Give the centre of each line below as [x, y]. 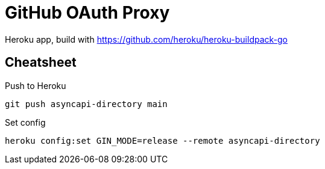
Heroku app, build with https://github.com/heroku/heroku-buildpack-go [146, 39]
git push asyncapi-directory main [86, 104]
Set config [25, 122]
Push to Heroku [36, 85]
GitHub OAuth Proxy [87, 13]
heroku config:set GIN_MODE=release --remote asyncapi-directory [162, 140]
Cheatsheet [41, 63]
